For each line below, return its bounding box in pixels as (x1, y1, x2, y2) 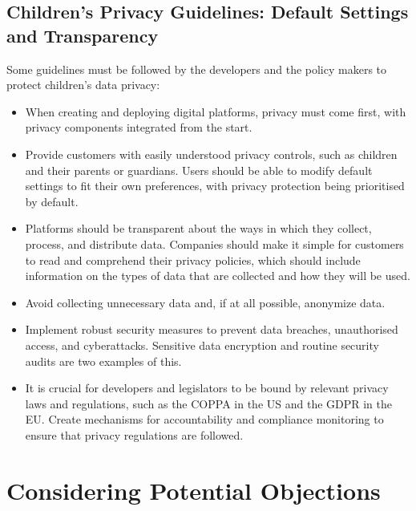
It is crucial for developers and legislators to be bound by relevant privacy (25, 379, 389, 396)
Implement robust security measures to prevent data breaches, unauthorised (25, 321, 398, 338)
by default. (25, 193, 79, 209)
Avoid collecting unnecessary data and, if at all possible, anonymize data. (25, 294, 386, 310)
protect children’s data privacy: (6, 76, 160, 93)
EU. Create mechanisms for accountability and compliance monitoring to (25, 411, 384, 428)
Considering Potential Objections (6, 473, 381, 506)
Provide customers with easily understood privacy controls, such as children (25, 145, 398, 162)
